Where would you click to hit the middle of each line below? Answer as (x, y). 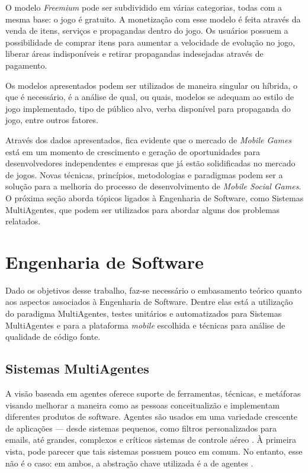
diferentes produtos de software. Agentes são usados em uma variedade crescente (152, 416)
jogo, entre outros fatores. (52, 120)
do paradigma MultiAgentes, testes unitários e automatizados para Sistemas (144, 313)
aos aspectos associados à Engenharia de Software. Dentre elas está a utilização (149, 302)
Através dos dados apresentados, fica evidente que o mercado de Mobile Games (149, 139)
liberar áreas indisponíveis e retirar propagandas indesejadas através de (134, 54)
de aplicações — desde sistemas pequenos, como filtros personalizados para (141, 428)
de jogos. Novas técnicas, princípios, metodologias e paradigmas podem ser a (144, 174)
